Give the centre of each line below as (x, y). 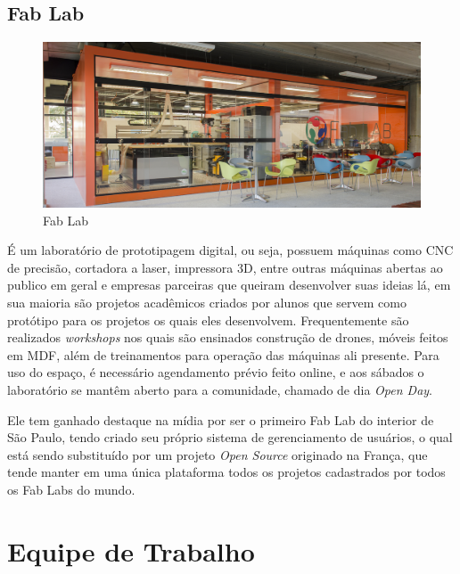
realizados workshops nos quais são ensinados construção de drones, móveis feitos (228, 337)
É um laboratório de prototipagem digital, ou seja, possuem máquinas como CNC (230, 250)
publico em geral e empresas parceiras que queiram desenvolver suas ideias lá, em (229, 285)
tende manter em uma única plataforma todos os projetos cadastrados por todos (226, 472)
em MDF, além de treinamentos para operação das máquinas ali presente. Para (223, 354)
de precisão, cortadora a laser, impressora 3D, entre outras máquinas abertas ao (225, 267)
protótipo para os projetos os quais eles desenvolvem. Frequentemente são (208, 320)
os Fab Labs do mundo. (71, 490)
